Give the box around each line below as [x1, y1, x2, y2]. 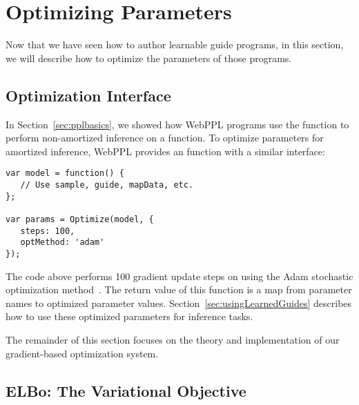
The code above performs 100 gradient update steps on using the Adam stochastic [6, 268, 353, 283]
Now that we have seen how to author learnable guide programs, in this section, [6, 37, 344, 52]
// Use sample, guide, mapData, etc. [20, 179, 194, 190]
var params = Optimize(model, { [6, 214, 154, 224]
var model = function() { [6, 168, 124, 179]
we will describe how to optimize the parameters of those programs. [6, 50, 292, 65]
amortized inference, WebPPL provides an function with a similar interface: [6, 144, 325, 158]
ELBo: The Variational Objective [6, 379, 246, 401]
